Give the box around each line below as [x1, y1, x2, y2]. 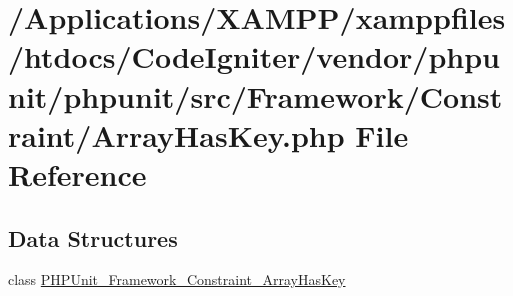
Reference [8, 153, 147, 194]
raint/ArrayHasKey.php [8, 114, 345, 155]
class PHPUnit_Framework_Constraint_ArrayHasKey [8, 269, 346, 290]
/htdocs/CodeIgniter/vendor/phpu [8, 36, 500, 77]
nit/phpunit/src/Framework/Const [8, 75, 503, 116]
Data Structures [8, 222, 178, 253]
